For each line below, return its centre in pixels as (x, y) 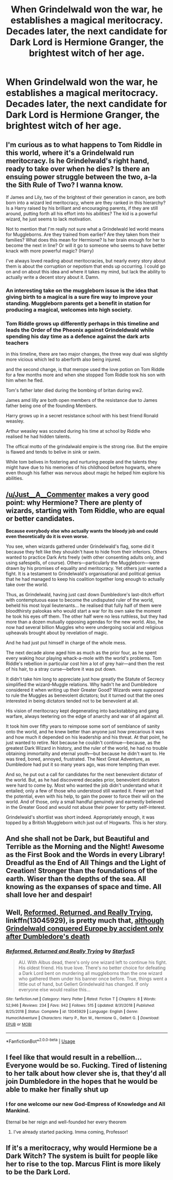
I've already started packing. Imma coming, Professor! (71, 1132)
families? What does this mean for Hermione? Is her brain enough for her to (85, 240)
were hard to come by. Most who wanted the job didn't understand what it (84, 785)
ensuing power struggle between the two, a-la (81, 177)
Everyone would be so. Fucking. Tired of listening (86, 1066)
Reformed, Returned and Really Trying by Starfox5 (70, 951)
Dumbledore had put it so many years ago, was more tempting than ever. (83, 765)
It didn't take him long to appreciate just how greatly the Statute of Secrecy (85, 679)
